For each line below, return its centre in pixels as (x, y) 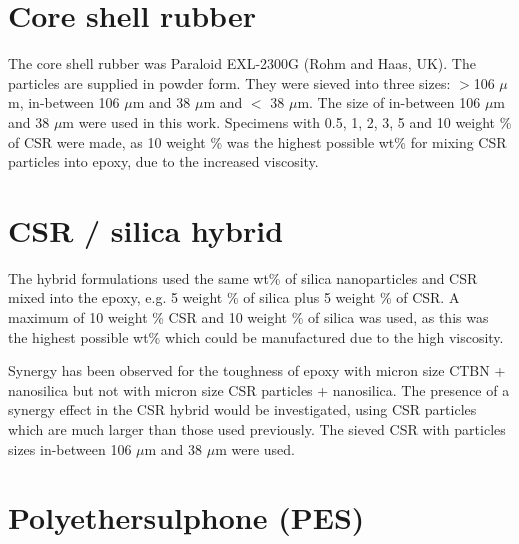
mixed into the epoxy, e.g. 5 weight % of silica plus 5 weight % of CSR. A (234, 297)
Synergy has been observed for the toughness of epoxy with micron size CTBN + (257, 370)
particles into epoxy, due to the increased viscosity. (163, 161)
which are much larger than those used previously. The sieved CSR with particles (257, 428)
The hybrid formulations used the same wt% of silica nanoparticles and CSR (243, 277)
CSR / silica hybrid (146, 229)
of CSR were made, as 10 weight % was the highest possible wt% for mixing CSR (257, 141)
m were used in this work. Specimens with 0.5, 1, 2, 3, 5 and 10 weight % (287, 121)
